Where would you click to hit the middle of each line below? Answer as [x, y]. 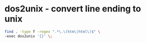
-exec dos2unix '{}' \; [29, 36]
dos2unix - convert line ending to [73, 9]
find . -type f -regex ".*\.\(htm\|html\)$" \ [52, 32]
